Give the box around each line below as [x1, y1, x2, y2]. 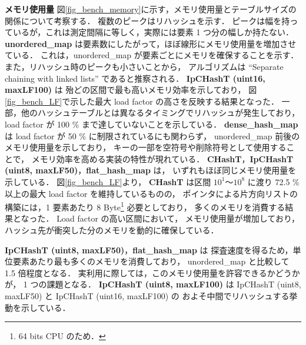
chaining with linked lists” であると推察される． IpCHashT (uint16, [5, 72, 265, 84]
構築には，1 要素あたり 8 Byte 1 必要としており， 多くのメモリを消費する [5, 199, 285, 213]
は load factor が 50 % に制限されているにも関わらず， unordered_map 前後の [5, 129, 300, 142]
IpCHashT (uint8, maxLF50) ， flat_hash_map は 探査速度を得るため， [5, 243, 293, 256]
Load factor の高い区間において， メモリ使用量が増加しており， [56, 212, 300, 225]
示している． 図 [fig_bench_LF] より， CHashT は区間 [5, 175, 211, 187]
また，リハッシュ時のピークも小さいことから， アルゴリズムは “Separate [5, 60, 284, 72]
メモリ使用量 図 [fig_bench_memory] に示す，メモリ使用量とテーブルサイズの [5, 3, 297, 15]
